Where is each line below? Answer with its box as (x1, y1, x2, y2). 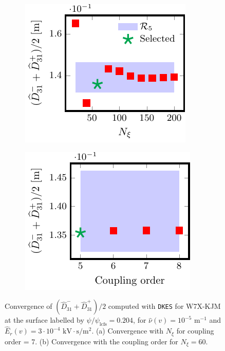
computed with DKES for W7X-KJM (108, 301, 221, 311)
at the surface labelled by (5, 315, 84, 325)
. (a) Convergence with (91, 325, 164, 336)
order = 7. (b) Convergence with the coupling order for (5, 336, 178, 346)
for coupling (176, 325, 214, 336)
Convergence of (5, 301, 52, 311)
